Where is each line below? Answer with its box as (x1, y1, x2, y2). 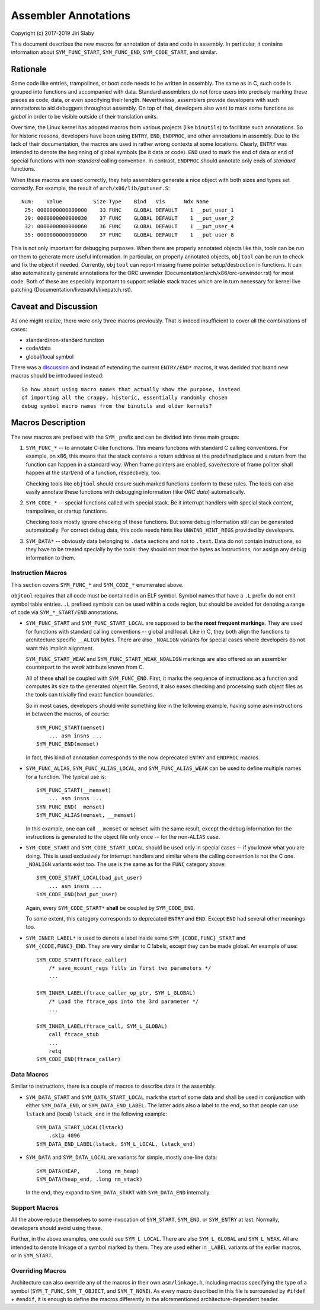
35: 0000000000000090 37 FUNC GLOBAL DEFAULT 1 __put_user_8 (24, 231, 234, 238)
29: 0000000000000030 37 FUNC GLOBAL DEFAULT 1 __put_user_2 (24, 215, 234, 222)
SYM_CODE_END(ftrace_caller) (36, 1056, 121, 1063)
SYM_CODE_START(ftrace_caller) (36, 956, 127, 963)
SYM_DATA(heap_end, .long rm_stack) (36, 1175, 143, 1183)
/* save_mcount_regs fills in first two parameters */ (48, 965, 212, 972)
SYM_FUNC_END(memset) (36, 741, 99, 747)
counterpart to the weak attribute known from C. (25, 664, 145, 671)
